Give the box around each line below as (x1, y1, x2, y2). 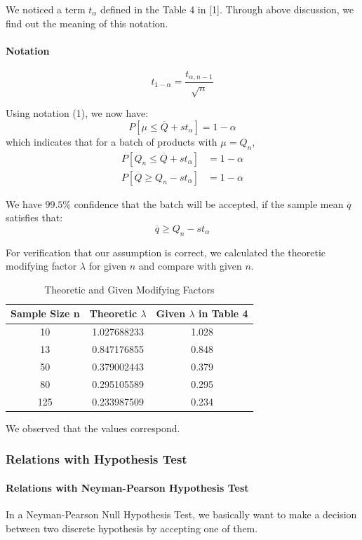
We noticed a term (6, 2, 86, 16)
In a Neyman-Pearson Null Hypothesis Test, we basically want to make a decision (6, 507, 357, 521)
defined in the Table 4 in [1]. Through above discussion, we (100, 2, 354, 16)
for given (88, 258, 127, 273)
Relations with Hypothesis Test (6, 450, 187, 468)
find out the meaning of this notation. (6, 15, 168, 30)
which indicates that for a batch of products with (6, 134, 217, 148)
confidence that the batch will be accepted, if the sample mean (74, 196, 344, 211)
